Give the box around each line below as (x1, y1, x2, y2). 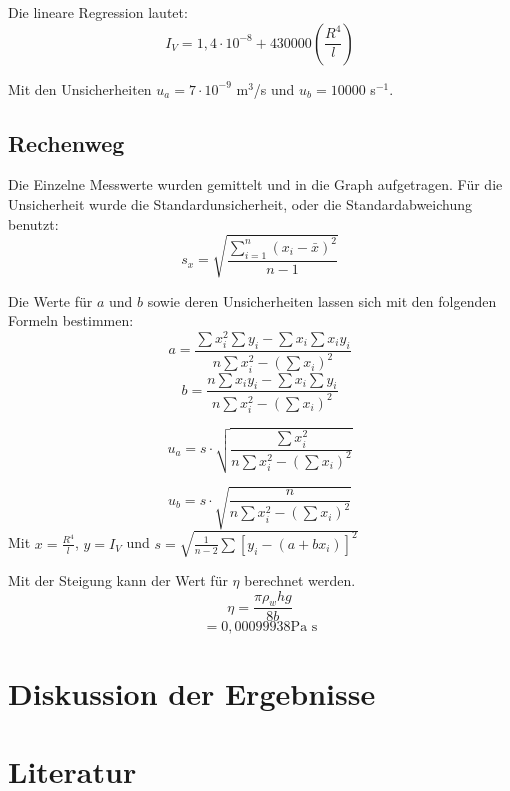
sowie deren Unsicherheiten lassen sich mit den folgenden (147, 290, 497, 311)
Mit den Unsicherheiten (8, 78, 152, 99)
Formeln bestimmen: (8, 310, 134, 331)
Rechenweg (8, 127, 125, 158)
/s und (253, 78, 295, 99)
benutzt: (8, 213, 59, 234)
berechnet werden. (244, 569, 356, 590)
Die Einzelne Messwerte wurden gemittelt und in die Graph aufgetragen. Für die (8, 174, 503, 195)
